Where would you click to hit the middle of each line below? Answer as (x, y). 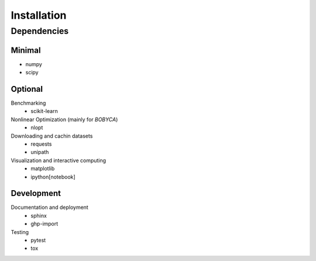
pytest (38, 240)
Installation (39, 15)
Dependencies (40, 31)
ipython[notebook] (53, 177)
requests (41, 144)
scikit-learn (44, 111)
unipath (40, 152)
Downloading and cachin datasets (52, 136)
